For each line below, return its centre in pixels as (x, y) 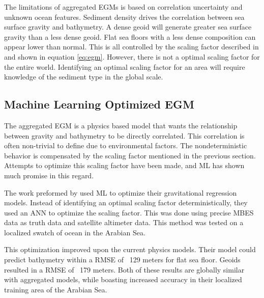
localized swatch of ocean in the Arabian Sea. (75, 232)
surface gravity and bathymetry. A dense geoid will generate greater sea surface (128, 27)
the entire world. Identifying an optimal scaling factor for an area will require (125, 66)
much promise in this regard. (49, 175)
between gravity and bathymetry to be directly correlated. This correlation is (124, 135)
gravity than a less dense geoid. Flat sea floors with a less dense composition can (130, 36)
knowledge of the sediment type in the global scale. (84, 77)
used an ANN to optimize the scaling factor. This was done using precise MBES (129, 212)
